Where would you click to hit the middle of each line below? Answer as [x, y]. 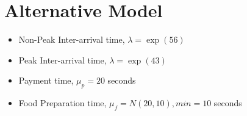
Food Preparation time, [63, 103]
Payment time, [46, 80]
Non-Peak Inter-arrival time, [72, 39]
